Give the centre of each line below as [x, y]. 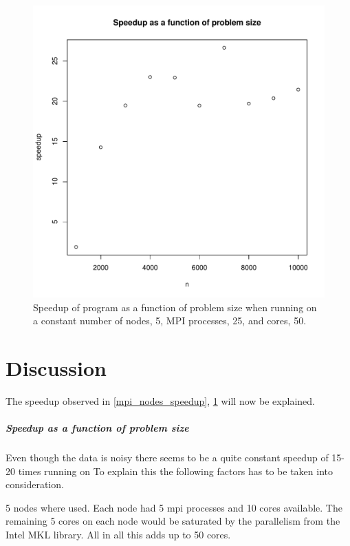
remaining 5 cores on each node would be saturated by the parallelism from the [173, 521]
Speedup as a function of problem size [97, 428]
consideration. [35, 484]
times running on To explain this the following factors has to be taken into [176, 471]
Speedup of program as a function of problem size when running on [175, 307]
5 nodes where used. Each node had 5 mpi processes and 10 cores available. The [174, 507]
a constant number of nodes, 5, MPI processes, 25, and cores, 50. [170, 321]
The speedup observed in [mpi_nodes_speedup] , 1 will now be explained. [160, 400]
